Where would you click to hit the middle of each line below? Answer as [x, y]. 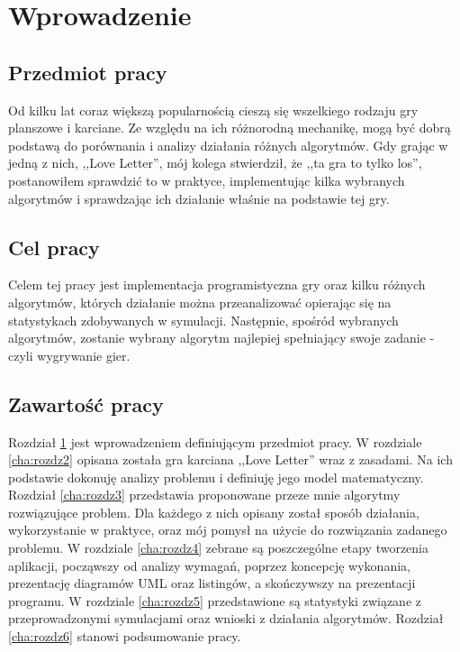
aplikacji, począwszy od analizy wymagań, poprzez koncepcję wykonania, [209, 565]
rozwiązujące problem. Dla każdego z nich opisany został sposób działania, [214, 512]
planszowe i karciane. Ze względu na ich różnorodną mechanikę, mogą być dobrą [230, 128]
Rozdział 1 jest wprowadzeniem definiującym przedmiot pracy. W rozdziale [215, 441]
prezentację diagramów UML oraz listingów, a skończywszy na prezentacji [212, 583]
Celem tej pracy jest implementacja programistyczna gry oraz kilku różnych [217, 285]
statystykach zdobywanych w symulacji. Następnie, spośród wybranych [203, 320]
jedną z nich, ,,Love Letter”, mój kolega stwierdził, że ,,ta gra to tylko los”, [215, 163]
